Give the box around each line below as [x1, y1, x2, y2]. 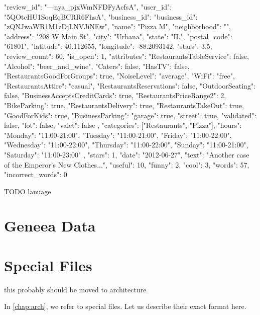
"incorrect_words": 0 [4, 169, 67, 180]
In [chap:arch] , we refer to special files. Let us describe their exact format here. [4, 301, 246, 311]
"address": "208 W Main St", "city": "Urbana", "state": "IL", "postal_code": [4, 31, 232, 41]
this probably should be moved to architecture [4, 284, 147, 294]
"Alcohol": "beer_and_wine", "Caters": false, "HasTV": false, [4, 60, 190, 71]
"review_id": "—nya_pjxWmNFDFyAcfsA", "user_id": [4, 2, 172, 12]
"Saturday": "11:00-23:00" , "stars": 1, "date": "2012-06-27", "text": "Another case [4, 149, 249, 160]
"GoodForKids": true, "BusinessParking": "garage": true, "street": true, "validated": [4, 110, 256, 120]
